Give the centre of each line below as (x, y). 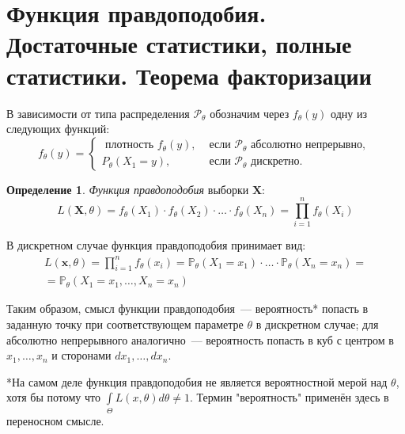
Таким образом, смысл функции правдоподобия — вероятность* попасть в (187, 308)
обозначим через (250, 113)
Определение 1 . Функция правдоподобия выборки (128, 189)
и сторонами (81, 355)
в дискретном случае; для (317, 324)
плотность (130, 145)
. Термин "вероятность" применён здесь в (289, 397)
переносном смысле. (55, 420)
